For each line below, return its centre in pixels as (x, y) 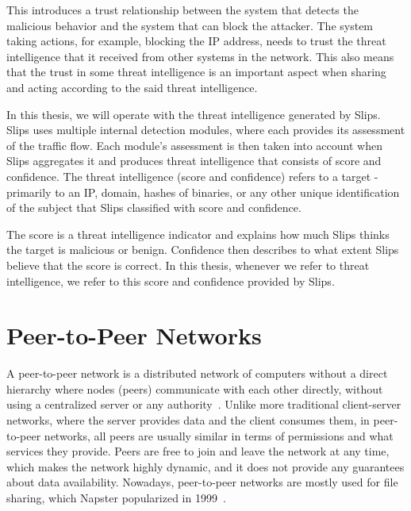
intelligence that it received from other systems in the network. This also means (200, 56)
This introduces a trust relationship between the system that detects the (182, 10)
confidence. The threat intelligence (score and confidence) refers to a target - (192, 176)
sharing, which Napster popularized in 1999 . (116, 497)
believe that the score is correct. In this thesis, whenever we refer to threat (188, 265)
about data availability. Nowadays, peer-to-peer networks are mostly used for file (202, 482)
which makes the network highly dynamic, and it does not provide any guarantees (205, 466)
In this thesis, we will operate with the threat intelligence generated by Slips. (194, 114)
